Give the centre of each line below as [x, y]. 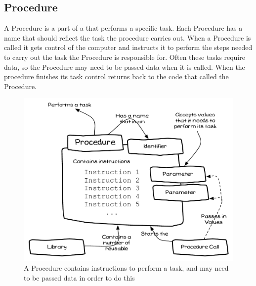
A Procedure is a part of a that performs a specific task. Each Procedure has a [123, 28]
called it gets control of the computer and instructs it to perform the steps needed [128, 47]
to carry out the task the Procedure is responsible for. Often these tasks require [125, 57]
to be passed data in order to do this [79, 277]
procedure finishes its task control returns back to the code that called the [116, 76]
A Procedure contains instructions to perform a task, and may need [126, 268]
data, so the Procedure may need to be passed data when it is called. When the [125, 67]
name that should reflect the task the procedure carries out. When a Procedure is [128, 37]
